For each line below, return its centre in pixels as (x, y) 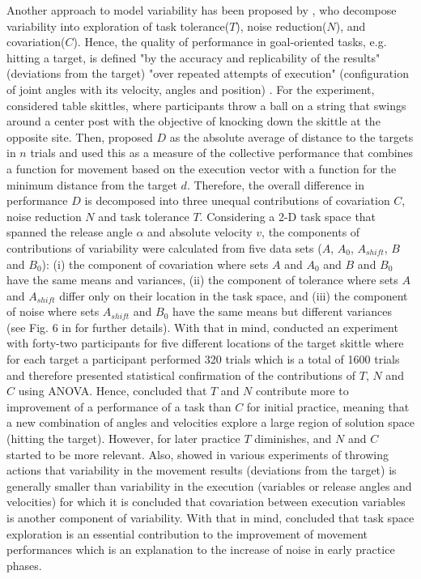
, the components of (311, 232)
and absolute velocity (200, 232)
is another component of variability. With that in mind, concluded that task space (210, 517)
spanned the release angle (70, 232)
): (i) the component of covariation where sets (155, 264)
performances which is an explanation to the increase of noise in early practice (201, 549)
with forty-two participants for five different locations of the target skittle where (205, 343)
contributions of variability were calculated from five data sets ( (164, 247)
